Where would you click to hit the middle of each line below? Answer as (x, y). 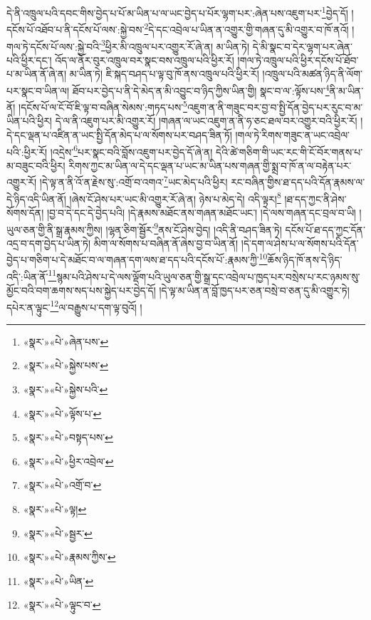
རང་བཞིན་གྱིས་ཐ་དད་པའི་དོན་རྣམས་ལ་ (298, 182)
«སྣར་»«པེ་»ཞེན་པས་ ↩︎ (66, 341)
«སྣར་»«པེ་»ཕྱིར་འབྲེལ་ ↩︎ (68, 461)
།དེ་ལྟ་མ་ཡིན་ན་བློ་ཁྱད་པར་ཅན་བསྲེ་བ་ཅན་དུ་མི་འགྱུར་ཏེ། (254, 290)
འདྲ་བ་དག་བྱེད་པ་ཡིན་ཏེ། (49, 243)
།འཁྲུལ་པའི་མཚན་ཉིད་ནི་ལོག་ (313, 74)
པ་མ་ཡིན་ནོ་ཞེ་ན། (37, 74)
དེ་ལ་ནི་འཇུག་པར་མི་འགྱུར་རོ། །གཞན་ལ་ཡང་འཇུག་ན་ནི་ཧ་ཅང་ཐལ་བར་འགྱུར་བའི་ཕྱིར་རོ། (206, 121)
